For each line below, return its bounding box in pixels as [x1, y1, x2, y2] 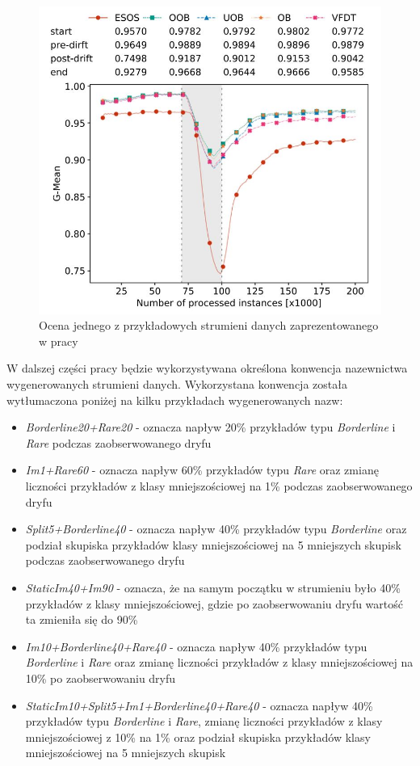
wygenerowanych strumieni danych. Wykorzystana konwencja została [6, 376, 347, 393]
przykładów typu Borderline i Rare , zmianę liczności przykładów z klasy [25, 713, 383, 730]
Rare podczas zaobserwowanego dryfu [25, 434, 212, 451]
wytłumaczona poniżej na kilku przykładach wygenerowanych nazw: [6, 391, 343, 408]
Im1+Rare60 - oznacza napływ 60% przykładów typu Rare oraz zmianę [25, 461, 379, 478]
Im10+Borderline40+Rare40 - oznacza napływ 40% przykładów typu [25, 638, 367, 654]
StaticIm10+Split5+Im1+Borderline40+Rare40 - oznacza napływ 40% [25, 697, 373, 713]
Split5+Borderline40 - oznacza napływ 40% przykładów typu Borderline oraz [25, 520, 407, 537]
